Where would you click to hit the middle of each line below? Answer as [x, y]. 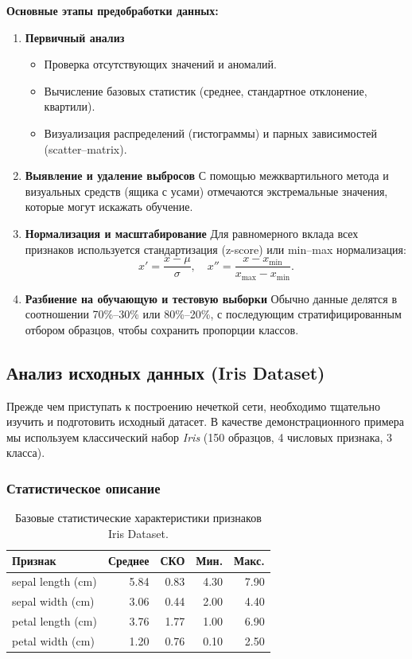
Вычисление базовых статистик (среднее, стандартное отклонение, [206, 90]
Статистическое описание [84, 487]
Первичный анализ [75, 37]
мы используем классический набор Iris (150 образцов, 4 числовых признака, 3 [200, 437]
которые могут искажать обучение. [109, 207]
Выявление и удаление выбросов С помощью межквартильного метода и [207, 175]
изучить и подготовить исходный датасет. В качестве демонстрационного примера [205, 421]
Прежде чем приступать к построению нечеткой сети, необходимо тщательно [193, 406]
